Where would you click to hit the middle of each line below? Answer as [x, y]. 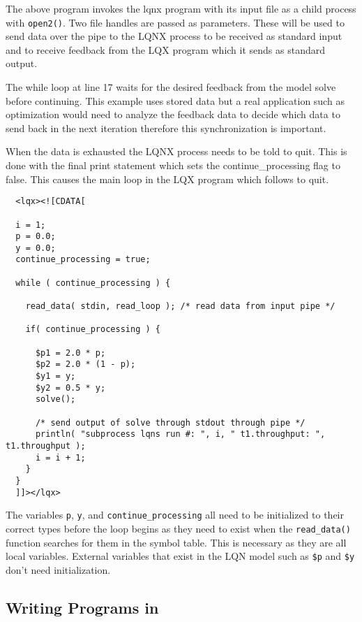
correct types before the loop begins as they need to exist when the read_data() [178, 528]
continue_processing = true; [83, 260]
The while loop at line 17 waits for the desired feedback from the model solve [171, 87]
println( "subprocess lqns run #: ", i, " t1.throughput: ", [180, 434]
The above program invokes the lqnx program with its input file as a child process [181, 8]
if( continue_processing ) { [93, 330]
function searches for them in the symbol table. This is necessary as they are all [176, 542]
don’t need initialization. [58, 569]
